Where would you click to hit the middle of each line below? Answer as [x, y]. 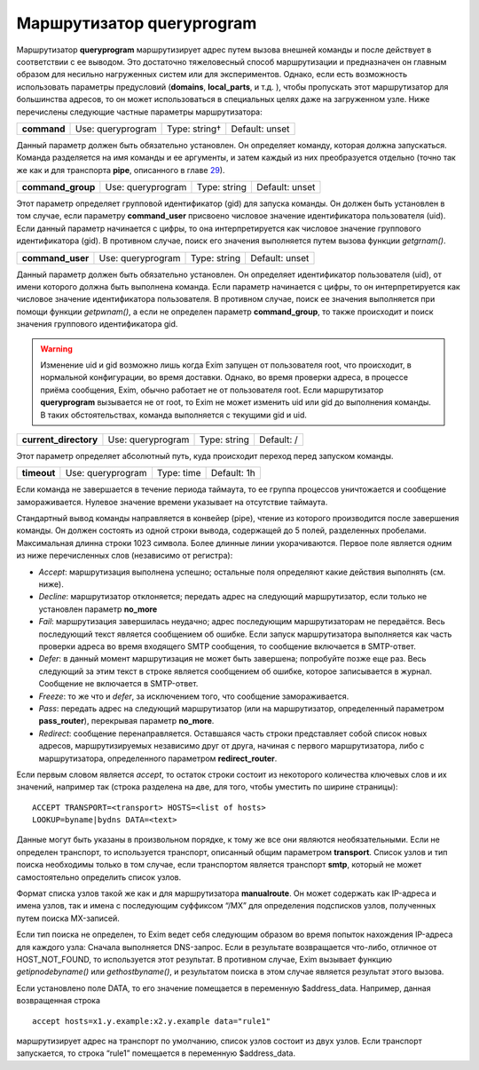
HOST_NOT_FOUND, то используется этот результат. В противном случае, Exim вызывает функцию [204, 959]
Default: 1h [233, 473]
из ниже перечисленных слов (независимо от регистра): [125, 556]
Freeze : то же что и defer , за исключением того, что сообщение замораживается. [194, 696]
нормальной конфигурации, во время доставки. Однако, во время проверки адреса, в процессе [224, 377]
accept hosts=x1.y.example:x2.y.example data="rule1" [151, 1021]
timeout [39, 473]
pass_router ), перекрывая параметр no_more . [126, 721]
